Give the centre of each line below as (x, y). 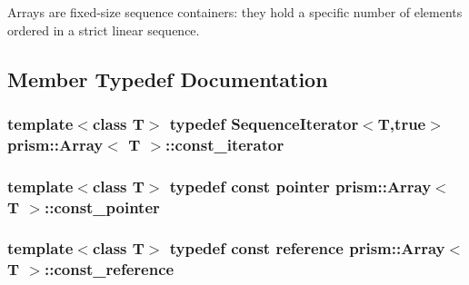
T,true (402, 123)
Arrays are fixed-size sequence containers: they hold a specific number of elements (235, 12)
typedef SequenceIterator (264, 123)
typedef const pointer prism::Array (300, 186)
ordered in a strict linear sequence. (104, 29)
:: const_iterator (225, 144)
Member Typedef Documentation (168, 79)
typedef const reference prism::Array (307, 248)
